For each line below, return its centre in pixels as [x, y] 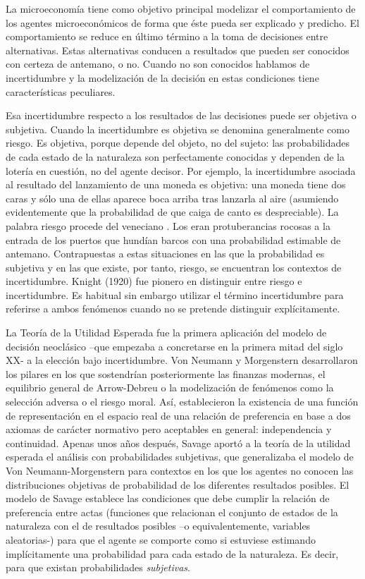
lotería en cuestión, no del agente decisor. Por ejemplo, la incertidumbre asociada [181, 170]
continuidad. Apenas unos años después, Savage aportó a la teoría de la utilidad [178, 443]
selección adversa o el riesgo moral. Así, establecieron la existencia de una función [182, 402]
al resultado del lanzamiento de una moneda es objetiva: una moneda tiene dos [176, 184]
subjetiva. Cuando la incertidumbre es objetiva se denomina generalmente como [178, 129]
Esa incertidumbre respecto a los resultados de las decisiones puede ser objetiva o [181, 115]
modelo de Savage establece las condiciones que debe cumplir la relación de [168, 498]
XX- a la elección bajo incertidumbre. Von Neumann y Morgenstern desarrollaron [182, 360]
